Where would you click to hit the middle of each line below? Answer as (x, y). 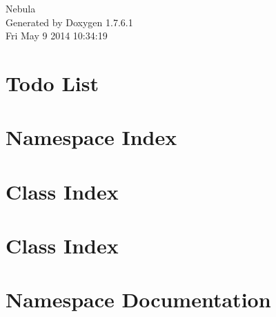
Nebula (21, 8)
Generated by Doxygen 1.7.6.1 (69, 22)
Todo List (52, 83)
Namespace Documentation (138, 299)
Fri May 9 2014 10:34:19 (57, 36)
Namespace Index (91, 137)
